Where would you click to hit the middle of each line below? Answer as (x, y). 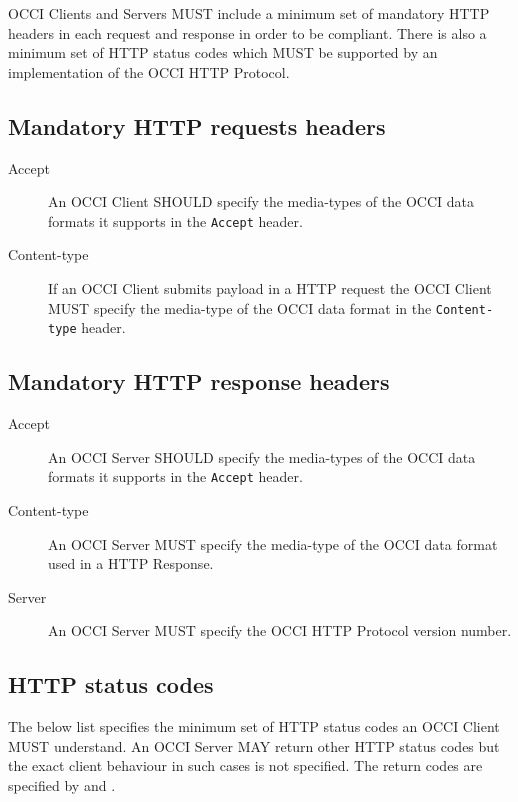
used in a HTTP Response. (131, 563)
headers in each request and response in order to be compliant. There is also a (247, 32)
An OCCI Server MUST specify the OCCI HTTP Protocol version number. (280, 630)
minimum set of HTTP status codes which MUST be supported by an (223, 52)
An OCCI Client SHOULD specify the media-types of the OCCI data (261, 201)
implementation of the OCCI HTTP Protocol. (149, 71)
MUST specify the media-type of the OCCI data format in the (240, 307)
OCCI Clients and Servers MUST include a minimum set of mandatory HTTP (249, 13)
